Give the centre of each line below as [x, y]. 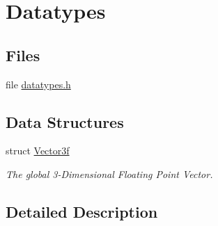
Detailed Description [82, 211]
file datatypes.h [38, 84]
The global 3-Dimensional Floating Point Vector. [109, 173]
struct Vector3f [38, 151]
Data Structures [65, 121]
